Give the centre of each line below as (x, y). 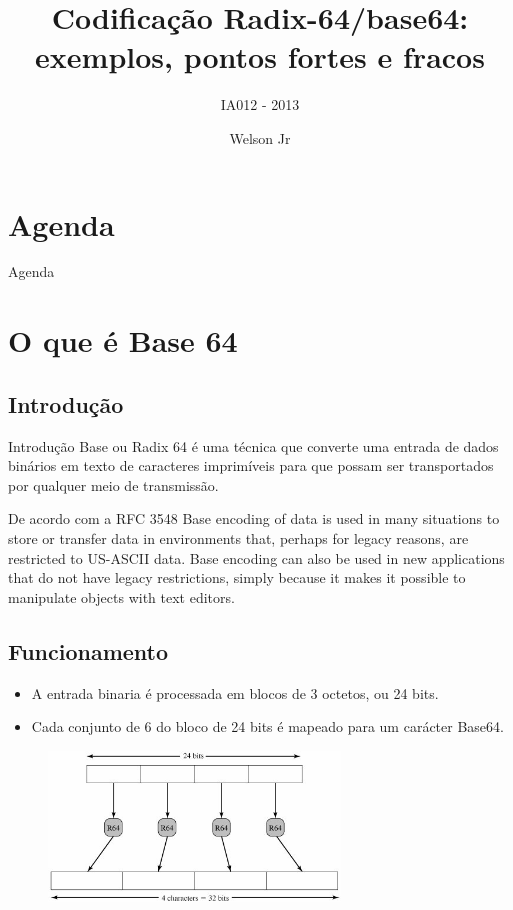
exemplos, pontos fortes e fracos (260, 56)
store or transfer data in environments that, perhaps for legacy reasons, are (238, 537)
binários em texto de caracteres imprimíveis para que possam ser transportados (251, 465)
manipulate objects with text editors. (121, 596)
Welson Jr (260, 137)
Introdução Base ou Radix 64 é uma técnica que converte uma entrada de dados (253, 445)
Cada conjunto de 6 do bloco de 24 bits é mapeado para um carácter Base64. (267, 726)
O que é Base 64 (123, 340)
